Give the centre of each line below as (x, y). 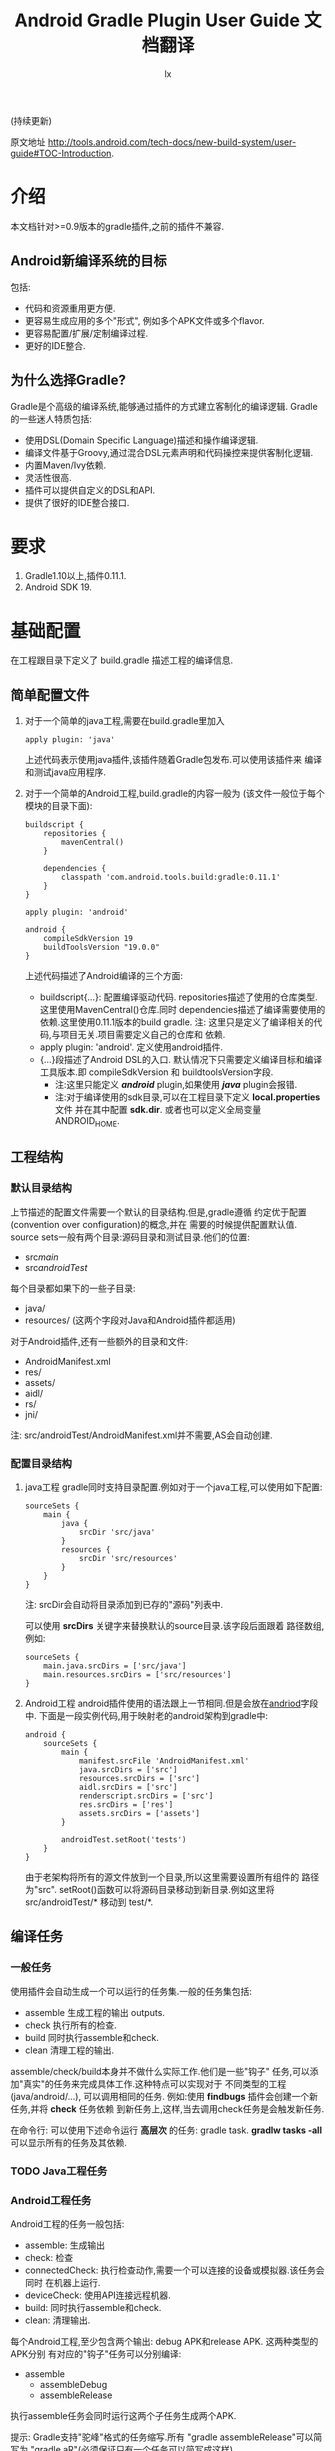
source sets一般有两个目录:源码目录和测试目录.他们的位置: (130, 1237)
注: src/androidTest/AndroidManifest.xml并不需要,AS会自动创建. (141, 1435)
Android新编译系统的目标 (88, 261)
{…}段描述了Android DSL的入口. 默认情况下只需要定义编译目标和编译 (181, 1060)
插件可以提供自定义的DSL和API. (90, 490)
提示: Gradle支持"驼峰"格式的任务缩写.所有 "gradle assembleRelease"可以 (162, 2437)
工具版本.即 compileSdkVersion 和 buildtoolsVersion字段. (156, 1072)
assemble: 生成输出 (64, 2245)
